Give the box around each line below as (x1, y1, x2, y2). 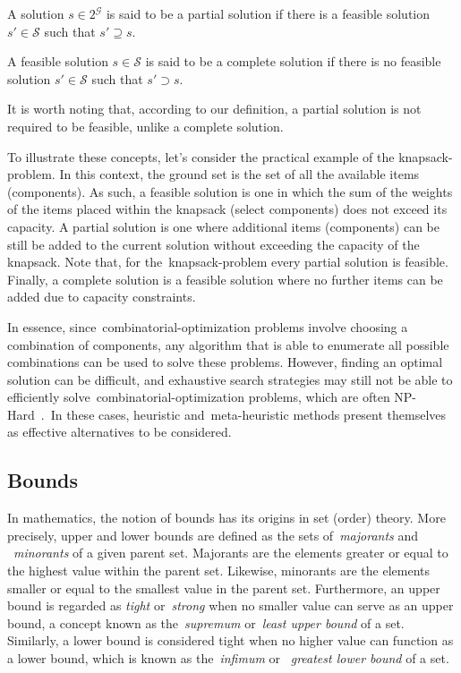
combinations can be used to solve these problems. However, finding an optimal (7, 353, 443, 371)
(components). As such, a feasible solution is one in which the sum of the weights (7, 182, 453, 200)
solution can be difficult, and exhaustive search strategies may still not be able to (7, 370, 453, 388)
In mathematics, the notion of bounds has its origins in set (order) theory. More (7, 508, 446, 527)
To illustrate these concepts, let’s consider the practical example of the (7, 147, 395, 166)
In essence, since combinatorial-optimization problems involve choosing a (7, 317, 408, 336)
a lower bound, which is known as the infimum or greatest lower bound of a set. (7, 649, 449, 668)
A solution (7, 4, 64, 22)
